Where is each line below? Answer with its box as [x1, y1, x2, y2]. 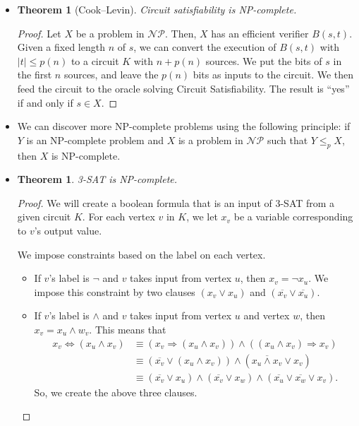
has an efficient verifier [211, 25, 309, 40]
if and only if [17, 95, 73, 110]
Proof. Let [17, 25, 61, 40]
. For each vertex [82, 209, 155, 224]
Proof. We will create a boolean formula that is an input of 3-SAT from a [17, 195, 335, 210]
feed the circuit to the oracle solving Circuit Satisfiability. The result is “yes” [17, 81, 350, 95]
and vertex [243, 308, 290, 323]
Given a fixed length [17, 40, 105, 54]
